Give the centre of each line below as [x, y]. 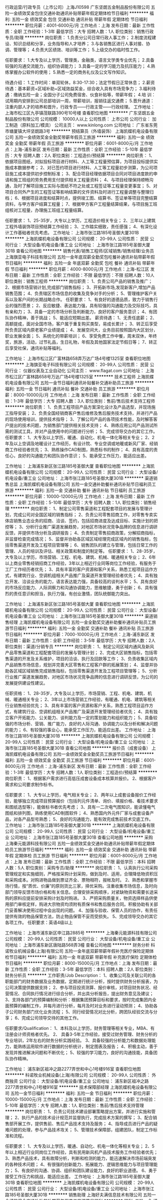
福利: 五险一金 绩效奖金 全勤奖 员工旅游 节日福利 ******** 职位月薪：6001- [81, 760]
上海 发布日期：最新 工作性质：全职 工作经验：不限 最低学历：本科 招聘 [84, 862]
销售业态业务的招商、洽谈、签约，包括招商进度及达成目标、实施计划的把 [86, 521]
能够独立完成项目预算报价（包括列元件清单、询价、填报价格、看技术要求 [86, 801]
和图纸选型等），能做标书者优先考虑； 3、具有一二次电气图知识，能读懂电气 [80, 807]
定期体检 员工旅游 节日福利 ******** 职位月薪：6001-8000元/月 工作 [83, 856]
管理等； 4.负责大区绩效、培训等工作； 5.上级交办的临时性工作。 [78, 50]
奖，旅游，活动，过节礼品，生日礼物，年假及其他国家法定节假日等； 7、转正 [81, 342]
